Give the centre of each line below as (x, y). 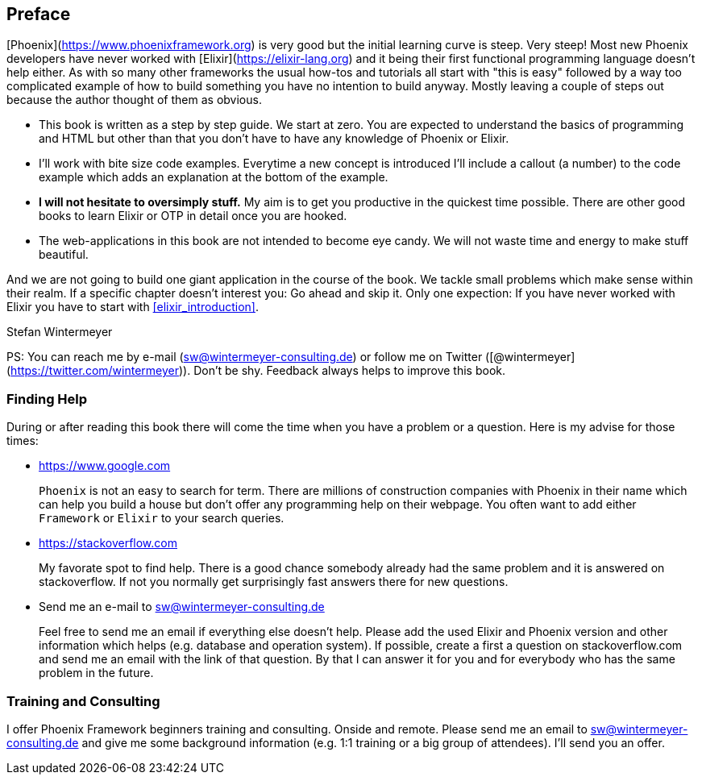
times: (23, 441)
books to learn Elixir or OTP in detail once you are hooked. (193, 216)
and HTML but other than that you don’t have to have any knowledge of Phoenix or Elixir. (274, 139)
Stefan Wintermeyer (60, 332)
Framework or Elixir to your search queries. (162, 518)
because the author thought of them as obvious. (134, 100)
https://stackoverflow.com (108, 543)
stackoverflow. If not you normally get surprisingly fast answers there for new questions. (274, 582)
